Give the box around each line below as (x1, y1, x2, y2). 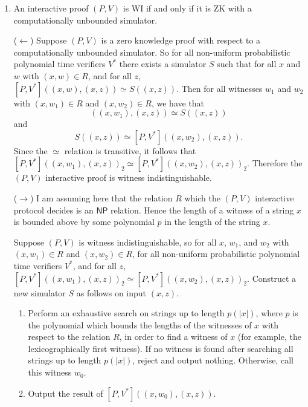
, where (255, 307, 283, 319)
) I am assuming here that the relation (30, 191, 173, 204)
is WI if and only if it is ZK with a (123, 2, 252, 14)
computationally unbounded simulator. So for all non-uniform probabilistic (13, 45, 290, 58)
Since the (13, 144, 48, 157)
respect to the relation (28, 330, 111, 343)
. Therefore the (247, 157, 303, 169)
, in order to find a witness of (119, 330, 228, 343)
